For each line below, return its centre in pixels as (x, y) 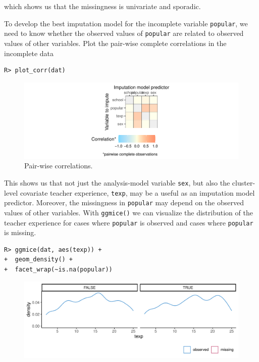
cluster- (244, 183)
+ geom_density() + (39, 260)
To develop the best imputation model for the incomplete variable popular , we (126, 23)
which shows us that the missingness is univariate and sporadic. (102, 6)
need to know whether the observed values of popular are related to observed (124, 33)
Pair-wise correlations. (59, 166)
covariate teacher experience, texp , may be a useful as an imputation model (137, 192)
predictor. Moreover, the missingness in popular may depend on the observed (124, 202)
